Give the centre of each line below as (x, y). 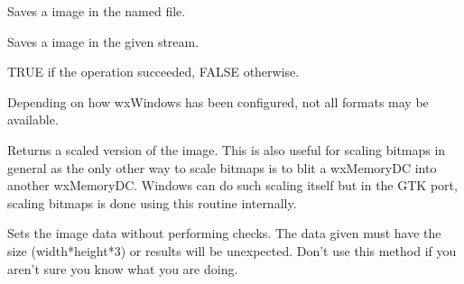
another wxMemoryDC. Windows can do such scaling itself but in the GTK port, (232, 185)
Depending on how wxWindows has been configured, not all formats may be (218, 101)
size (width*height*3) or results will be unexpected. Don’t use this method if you (232, 250)
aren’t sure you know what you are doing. (123, 268)
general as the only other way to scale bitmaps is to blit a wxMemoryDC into (222, 167)
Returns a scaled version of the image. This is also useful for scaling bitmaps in (227, 149)
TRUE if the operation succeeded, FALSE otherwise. (153, 72)
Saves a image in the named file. (97, 11)
